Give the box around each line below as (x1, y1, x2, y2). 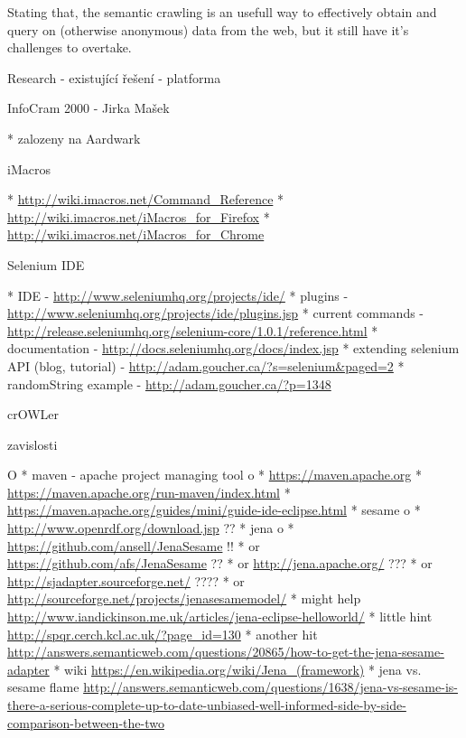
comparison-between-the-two (7, 713, 164, 732)
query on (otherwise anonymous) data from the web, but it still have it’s (7, 20, 409, 39)
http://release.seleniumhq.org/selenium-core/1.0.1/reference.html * (7, 321, 378, 340)
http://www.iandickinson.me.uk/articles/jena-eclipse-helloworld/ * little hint (7, 607, 433, 626)
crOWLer (7, 405, 60, 424)
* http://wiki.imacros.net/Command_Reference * (7, 190, 284, 209)
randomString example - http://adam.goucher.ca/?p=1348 (7, 374, 331, 393)
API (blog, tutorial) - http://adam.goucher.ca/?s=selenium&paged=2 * (7, 356, 405, 375)
